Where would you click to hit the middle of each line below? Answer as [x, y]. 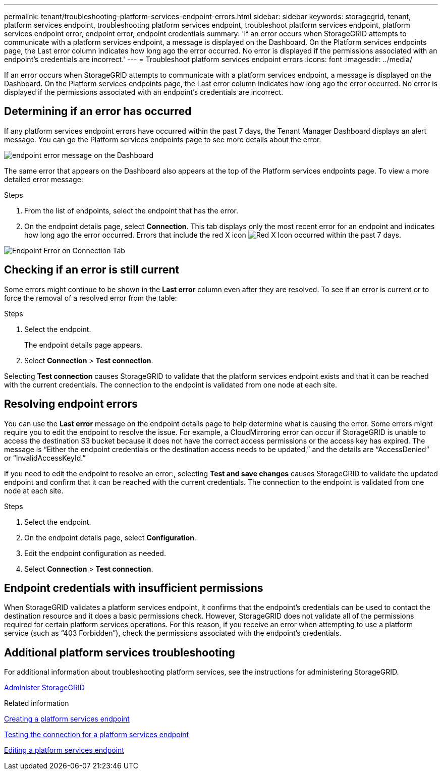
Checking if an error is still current [92, 270]
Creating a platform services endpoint [67, 719]
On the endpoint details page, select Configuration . [110, 537]
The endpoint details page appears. [84, 345]
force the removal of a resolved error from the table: [91, 298]
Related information [37, 703]
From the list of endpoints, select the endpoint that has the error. [131, 210]
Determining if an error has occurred [98, 112]
